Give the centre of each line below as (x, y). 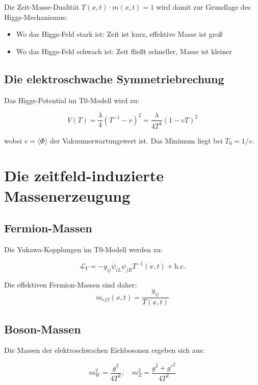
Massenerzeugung (67, 195)
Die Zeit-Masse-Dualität (42, 7)
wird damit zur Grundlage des (203, 7)
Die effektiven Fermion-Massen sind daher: (71, 284)
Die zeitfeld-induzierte (84, 175)
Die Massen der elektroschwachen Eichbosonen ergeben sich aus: (104, 350)
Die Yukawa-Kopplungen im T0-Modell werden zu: (83, 249)
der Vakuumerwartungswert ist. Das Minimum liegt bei (136, 140)
